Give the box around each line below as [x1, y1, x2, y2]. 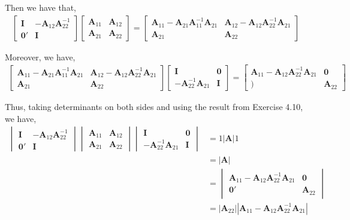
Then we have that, [5, 1, 76, 13]
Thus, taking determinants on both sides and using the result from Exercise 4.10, [5, 100, 303, 113]
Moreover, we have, [5, 50, 76, 63]
